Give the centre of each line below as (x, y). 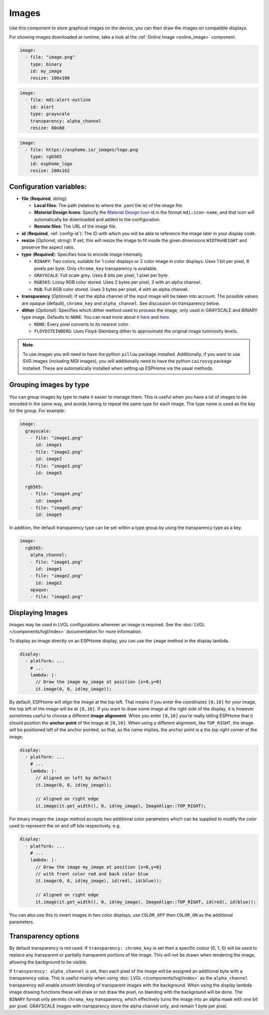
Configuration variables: (48, 186)
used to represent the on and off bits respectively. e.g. (65, 826)
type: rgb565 (46, 157)
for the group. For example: (37, 411)
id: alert (42, 107)
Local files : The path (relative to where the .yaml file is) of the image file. (109, 206)
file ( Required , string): (45, 198)
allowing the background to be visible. (48, 962)
